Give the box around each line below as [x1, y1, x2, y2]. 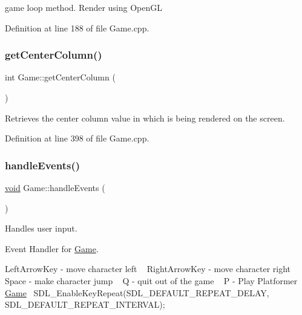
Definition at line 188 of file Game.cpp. [5, 21, 149, 34]
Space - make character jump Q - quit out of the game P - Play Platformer [5, 274, 298, 287]
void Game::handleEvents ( [5, 181, 105, 193]
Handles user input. [5, 222, 77, 235]
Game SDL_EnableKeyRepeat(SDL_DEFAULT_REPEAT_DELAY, [5, 286, 269, 299]
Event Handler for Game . [5, 242, 99, 255]
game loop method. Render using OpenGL [5, 1, 163, 13]
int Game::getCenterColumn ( [5, 71, 116, 83]
